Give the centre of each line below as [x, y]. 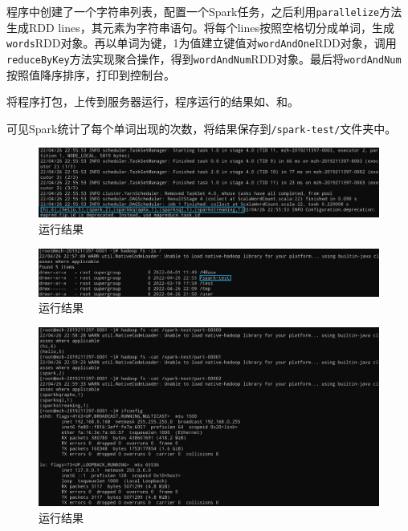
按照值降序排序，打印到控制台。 [91, 74]
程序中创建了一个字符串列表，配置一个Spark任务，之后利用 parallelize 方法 [204, 11]
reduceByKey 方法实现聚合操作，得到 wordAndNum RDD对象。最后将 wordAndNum [204, 58]
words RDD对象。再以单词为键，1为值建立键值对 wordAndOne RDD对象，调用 [202, 43]
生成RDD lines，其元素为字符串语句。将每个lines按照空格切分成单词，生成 [200, 27]
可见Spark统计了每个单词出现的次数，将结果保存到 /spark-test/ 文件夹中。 [202, 128]
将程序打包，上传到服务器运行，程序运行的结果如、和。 [153, 101]
